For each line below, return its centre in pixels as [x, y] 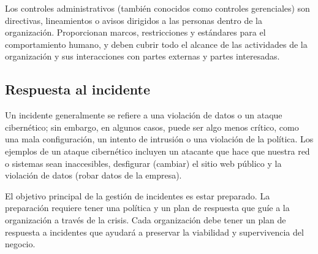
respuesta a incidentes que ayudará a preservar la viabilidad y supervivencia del [154, 232]
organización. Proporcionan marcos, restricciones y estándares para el [135, 32]
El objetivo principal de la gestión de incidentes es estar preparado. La [138, 195]
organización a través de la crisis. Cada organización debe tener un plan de [146, 219]
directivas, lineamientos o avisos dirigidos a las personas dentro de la [134, 20]
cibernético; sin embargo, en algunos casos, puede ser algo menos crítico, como [152, 127]
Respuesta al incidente [78, 89]
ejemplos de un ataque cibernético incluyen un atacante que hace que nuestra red [157, 151]
